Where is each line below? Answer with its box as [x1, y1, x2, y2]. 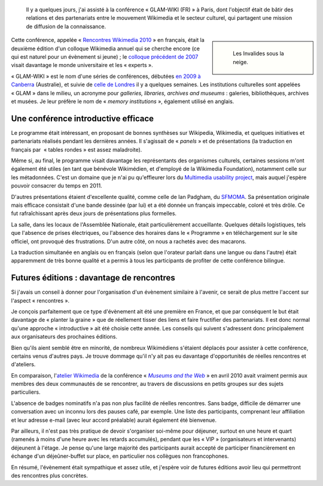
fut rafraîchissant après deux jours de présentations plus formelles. [11, 210, 176, 217]
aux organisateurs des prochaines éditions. [11, 333, 118, 340]
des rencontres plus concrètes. [11, 472, 88, 479]
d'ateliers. [11, 361, 36, 368]
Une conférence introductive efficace [11, 113, 154, 123]
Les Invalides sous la [233, 50, 284, 57]
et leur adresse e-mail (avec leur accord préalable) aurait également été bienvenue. [11, 416, 217, 424]
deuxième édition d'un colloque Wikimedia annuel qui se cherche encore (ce [11, 45, 200, 52]
